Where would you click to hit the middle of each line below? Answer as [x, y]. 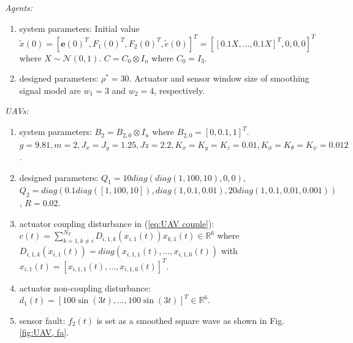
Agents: [19, 7]
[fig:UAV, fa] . [44, 332]
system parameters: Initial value [79, 28]
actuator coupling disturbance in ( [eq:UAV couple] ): [117, 223]
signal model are [50, 90]
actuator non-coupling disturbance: [85, 287]
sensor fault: [42, 320]
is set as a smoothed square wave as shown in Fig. [191, 320]
